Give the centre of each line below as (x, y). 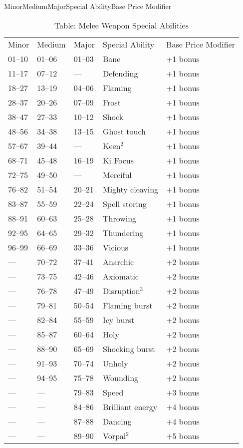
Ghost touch (124, 131)
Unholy (115, 363)
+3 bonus (183, 392)
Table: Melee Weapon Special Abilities (122, 25)
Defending (120, 73)
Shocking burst (129, 348)
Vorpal (114, 435)
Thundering (123, 232)
